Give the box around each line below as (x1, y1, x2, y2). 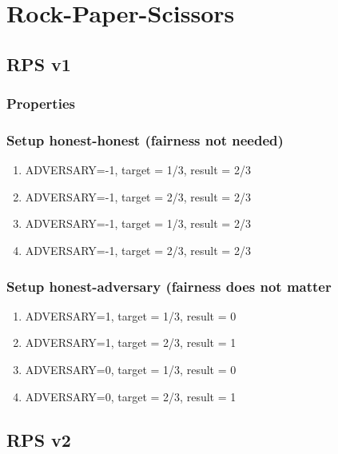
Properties (6, 94, 75, 113)
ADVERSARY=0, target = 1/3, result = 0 (25, 361, 237, 377)
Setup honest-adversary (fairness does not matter (6, 276, 332, 296)
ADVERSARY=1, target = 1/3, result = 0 (25, 307, 237, 324)
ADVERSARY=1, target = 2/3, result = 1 (25, 334, 237, 351)
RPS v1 (6, 51, 71, 76)
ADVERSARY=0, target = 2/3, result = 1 (25, 388, 237, 404)
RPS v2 (6, 427, 71, 452)
